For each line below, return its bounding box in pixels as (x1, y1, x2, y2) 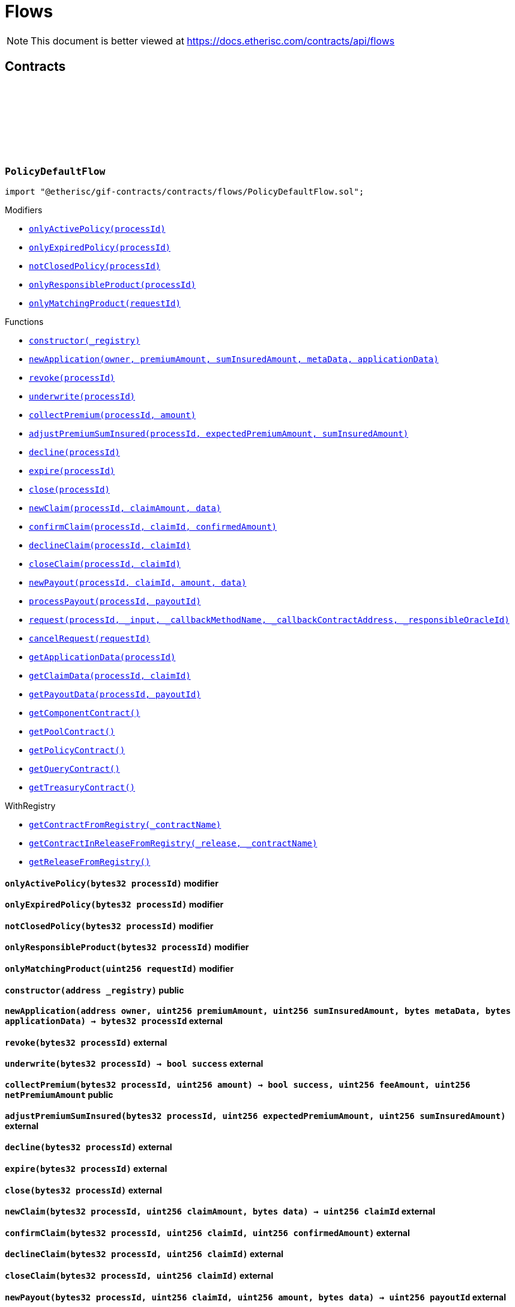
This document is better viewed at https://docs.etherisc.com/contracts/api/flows (31, 34, 395, 47)
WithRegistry (5, 800, 56, 811)
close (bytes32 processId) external (5, 1184, 162, 1195)
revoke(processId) (29, 372, 115, 383)
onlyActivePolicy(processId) (29, 223, 166, 234)
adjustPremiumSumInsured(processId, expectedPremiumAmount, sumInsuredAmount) (29, 428, 409, 438)
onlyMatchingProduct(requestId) (29, 298, 181, 308)
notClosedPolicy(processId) (29, 261, 161, 271)
